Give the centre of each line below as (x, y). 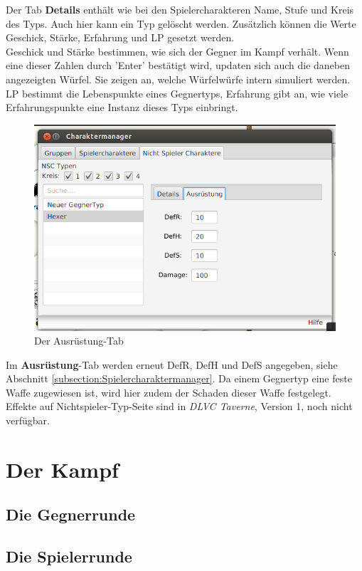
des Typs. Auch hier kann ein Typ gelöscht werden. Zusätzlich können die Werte (181, 23)
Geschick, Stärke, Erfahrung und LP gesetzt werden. (120, 37)
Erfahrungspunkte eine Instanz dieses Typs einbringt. (122, 107)
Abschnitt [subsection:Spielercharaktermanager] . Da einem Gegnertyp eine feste (179, 378)
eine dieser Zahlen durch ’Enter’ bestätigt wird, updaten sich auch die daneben (178, 65)
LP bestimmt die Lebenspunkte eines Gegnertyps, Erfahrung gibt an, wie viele (177, 93)
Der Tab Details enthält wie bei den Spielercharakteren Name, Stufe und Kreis (180, 9)
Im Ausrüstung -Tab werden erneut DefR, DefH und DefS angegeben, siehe (172, 364)
